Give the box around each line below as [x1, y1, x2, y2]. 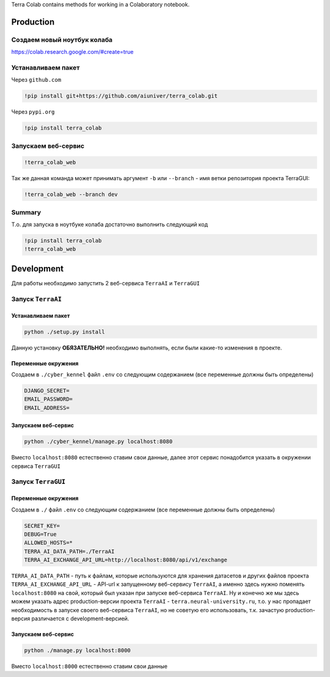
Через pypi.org [11, 108, 55, 115]
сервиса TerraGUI [11, 462, 61, 470]
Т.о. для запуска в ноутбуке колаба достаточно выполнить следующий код [11, 221, 208, 229]
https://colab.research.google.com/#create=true [11, 48, 134, 56]
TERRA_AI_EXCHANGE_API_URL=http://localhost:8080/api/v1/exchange [24, 557, 227, 563]
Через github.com [11, 76, 61, 84]
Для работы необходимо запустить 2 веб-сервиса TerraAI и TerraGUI [11, 279, 200, 287]
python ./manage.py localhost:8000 [24, 647, 131, 654]
